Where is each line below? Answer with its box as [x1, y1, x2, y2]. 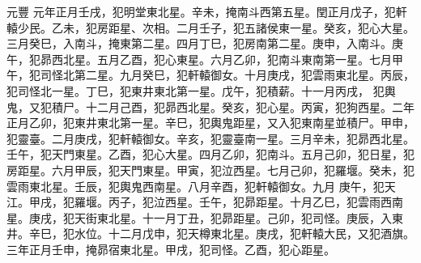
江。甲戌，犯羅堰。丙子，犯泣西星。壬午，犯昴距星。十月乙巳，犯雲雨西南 [6, 193, 403, 210]
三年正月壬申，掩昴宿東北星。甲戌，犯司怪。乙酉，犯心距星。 [6, 240, 335, 257]
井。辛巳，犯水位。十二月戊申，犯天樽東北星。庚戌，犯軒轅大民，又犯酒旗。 [6, 225, 415, 242]
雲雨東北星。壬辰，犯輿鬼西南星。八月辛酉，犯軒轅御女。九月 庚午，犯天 [6, 177, 396, 194]
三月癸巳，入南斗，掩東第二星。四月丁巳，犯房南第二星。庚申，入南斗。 [6, 35, 392, 52]
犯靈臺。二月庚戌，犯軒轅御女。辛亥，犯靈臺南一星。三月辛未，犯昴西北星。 [6, 129, 415, 146]
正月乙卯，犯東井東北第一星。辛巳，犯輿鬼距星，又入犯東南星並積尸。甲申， [6, 114, 415, 131]
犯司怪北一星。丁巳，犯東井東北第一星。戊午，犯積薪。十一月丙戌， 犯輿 [6, 82, 396, 99]
